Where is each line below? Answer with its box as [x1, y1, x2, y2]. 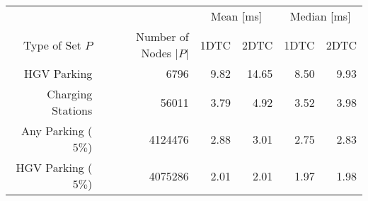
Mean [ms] [210, 8, 263, 24]
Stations [52, 102, 93, 118]
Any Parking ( [21, 122, 93, 139]
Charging [47, 86, 93, 102]
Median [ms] [289, 8, 351, 24]
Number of [135, 28, 189, 45]
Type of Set [23, 36, 81, 53]
